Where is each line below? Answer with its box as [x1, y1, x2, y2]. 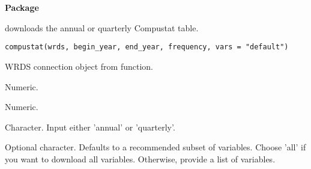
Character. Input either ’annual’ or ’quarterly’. [5, 120, 175, 133]
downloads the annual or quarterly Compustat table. [5, 21, 199, 34]
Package [5, 1, 39, 14]
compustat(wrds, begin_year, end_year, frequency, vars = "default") [5, 43, 289, 52]
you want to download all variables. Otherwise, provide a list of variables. [5, 153, 276, 165]
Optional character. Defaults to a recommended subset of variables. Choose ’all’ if [5, 141, 306, 153]
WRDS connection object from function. [5, 60, 154, 73]
